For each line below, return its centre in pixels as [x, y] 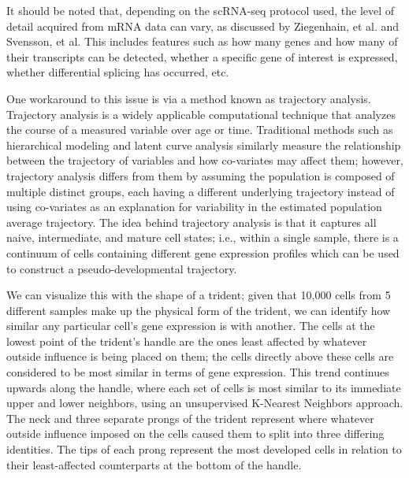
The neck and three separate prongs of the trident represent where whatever [190, 418]
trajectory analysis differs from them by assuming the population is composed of [201, 175]
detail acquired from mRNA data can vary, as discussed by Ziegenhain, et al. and [203, 26]
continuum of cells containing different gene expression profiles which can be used [203, 252]
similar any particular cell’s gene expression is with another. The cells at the [191, 326]
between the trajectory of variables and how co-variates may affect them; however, [205, 160]
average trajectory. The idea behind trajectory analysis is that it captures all [191, 222]
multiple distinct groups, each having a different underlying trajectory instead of [201, 191]
